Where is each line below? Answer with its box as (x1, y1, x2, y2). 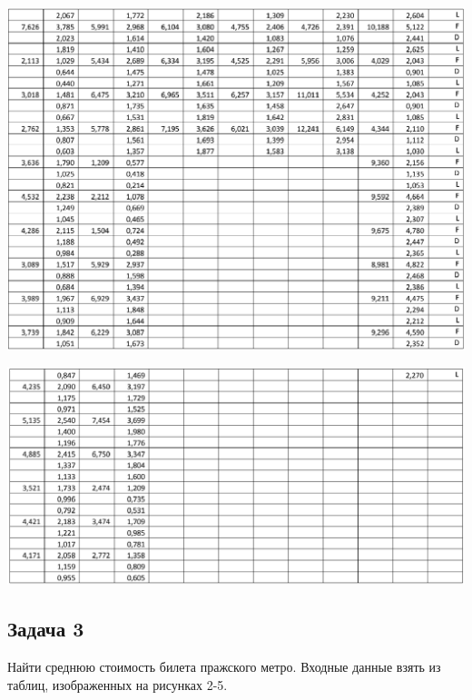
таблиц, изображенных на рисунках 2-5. (7, 675, 228, 694)
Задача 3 (7, 615, 84, 643)
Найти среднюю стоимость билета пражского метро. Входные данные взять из (7, 657, 441, 676)
